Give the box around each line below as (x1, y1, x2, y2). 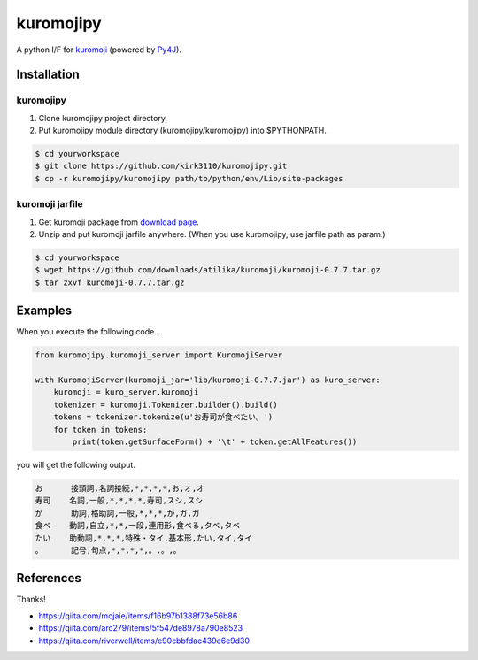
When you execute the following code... (16, 326, 161, 337)
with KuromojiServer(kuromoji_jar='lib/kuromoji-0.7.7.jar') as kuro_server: (35, 375, 381, 385)
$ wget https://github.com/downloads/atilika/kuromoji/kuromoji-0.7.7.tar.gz (35, 265, 381, 275)
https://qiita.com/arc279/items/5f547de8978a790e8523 (38, 623, 243, 633)
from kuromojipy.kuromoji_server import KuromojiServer (35, 350, 283, 360)
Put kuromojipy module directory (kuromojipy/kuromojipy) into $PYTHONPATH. (38, 125, 328, 136)
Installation (16, 67, 80, 82)
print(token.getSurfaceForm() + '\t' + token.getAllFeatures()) (72, 436, 358, 447)
